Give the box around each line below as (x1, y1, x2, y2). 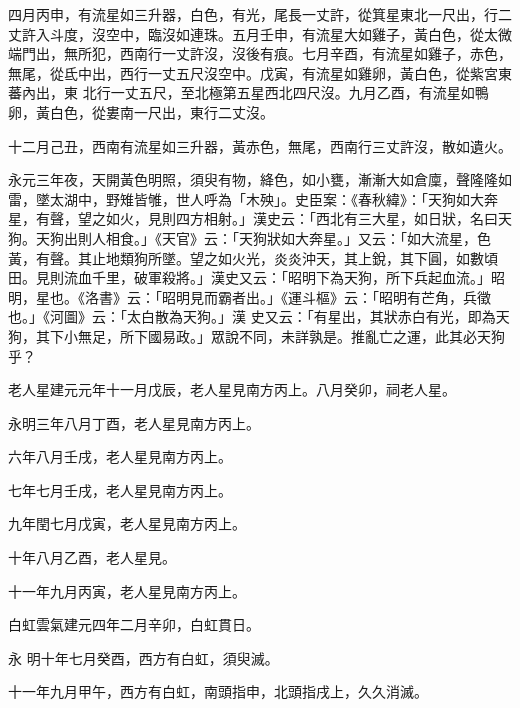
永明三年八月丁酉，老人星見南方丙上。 (8, 412, 260, 433)
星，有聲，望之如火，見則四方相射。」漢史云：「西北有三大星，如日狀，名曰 (8, 208, 498, 229)
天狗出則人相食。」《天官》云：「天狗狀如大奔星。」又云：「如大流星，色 (35, 227, 491, 248)
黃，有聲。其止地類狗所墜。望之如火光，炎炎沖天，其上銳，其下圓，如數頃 (8, 247, 498, 268)
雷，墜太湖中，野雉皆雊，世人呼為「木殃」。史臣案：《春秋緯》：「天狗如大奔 (8, 188, 498, 209)
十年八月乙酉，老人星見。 (8, 547, 176, 568)
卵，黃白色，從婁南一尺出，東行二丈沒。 (8, 101, 274, 122)
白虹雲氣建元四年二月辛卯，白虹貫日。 (8, 614, 260, 635)
